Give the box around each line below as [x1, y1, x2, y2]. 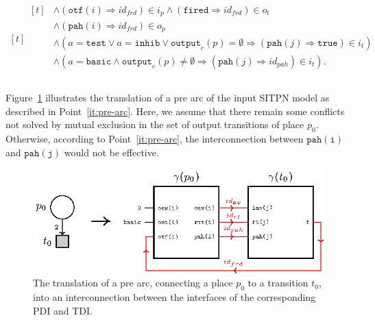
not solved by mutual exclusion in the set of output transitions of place [5, 117, 304, 132]
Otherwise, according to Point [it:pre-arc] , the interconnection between [5, 132, 304, 146]
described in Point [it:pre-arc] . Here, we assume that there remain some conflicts [5, 103, 345, 118]
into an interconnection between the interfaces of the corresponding [33, 290, 316, 304]
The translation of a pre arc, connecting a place [33, 275, 233, 290]
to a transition [247, 275, 309, 290]
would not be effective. [64, 145, 159, 159]
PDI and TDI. [33, 303, 93, 317]
